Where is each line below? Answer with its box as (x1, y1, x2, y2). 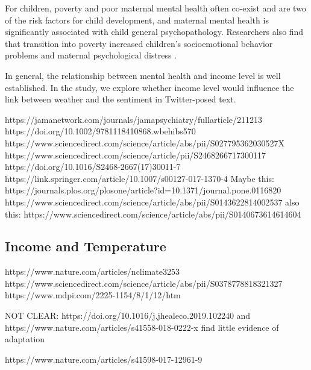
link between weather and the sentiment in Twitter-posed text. (5, 93, 236, 105)
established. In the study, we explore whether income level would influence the (5, 81, 294, 93)
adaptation (5, 333, 45, 345)
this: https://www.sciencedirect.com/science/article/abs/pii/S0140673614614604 (5, 207, 301, 220)
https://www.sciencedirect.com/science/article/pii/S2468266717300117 (5, 148, 266, 161)
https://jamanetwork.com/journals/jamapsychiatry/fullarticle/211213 (5, 113, 263, 125)
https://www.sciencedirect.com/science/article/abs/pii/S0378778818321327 (5, 277, 283, 289)
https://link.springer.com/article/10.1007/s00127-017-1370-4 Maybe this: (5, 172, 274, 184)
